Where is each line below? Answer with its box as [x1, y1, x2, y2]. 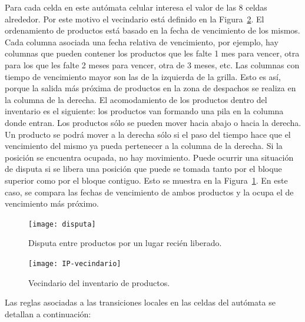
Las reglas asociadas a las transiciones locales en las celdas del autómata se [5, 296, 276, 308]
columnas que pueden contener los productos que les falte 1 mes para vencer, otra [5, 47, 300, 59]
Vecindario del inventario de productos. [28, 276, 170, 288]
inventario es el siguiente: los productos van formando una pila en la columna [5, 105, 284, 117]
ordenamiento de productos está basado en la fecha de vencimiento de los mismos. [5, 24, 300, 36]
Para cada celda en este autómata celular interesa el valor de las [5, 1, 236, 13]
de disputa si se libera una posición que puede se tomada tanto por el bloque [5, 162, 282, 175]
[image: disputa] [28, 220, 96, 228]
